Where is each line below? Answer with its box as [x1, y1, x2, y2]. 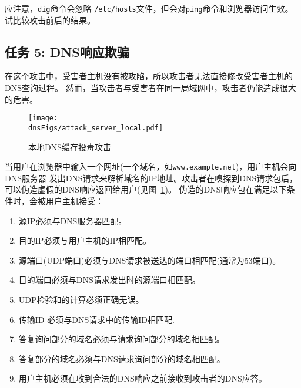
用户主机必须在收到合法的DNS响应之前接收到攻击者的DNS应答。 [18, 372, 267, 384]
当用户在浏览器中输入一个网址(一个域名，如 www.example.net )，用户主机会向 [5, 160, 297, 173]
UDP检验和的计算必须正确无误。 [18, 293, 144, 305]
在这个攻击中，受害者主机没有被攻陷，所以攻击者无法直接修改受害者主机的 [5, 70, 293, 82]
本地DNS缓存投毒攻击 [28, 140, 111, 153]
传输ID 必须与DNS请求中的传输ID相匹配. [18, 313, 175, 325]
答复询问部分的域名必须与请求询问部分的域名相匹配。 [18, 333, 225, 345]
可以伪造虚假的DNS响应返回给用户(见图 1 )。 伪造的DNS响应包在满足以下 [5, 183, 287, 195]
